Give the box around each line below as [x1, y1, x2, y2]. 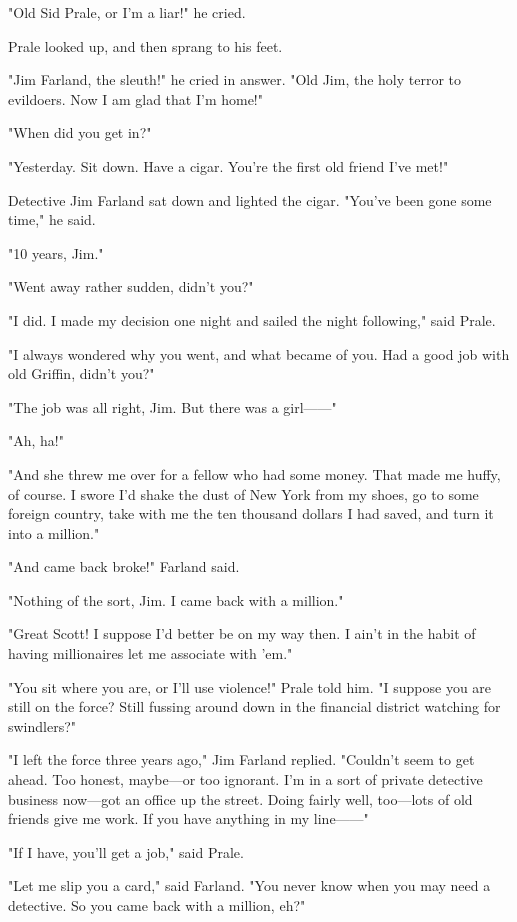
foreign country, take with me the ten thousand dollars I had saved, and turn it [8, 503, 494, 524]
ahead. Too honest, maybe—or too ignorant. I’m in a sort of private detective [8, 769, 483, 790]
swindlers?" [8, 715, 77, 736]
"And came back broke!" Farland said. [8, 556, 240, 577]
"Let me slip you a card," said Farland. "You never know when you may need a [8, 875, 491, 896]
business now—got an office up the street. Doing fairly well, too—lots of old [8, 788, 473, 809]
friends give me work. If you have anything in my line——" [8, 808, 369, 829]
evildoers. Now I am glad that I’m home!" [8, 88, 263, 109]
